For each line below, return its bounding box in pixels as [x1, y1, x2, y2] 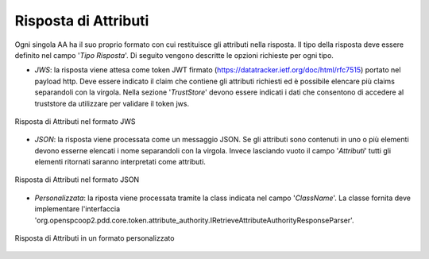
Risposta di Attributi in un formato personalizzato [14, 234, 175, 243]
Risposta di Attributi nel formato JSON [14, 175, 140, 184]
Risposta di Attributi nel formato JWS [14, 116, 136, 126]
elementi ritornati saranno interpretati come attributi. [34, 157, 207, 167]
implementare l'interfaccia [34, 204, 121, 214]
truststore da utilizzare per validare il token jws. [34, 99, 190, 108]
